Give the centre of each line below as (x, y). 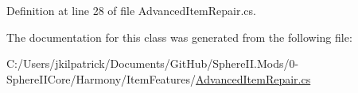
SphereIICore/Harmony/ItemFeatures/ (101, 78)
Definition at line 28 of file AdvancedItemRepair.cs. (131, 10)
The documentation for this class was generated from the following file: (179, 37)
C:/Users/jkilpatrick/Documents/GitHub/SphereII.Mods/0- (153, 63)
